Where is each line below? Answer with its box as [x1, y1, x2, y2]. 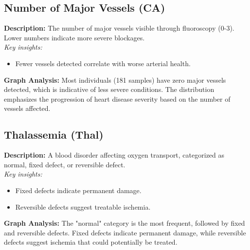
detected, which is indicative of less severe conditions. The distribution [4, 84, 214, 94]
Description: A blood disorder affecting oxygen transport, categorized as [4, 150, 225, 160]
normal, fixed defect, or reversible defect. [4, 159, 125, 169]
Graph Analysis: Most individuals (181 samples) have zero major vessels [4, 74, 226, 85]
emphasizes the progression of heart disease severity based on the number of [4, 93, 231, 104]
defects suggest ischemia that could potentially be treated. [4, 237, 178, 247]
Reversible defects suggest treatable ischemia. [15, 201, 151, 212]
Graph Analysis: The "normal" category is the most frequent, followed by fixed [4, 218, 245, 228]
